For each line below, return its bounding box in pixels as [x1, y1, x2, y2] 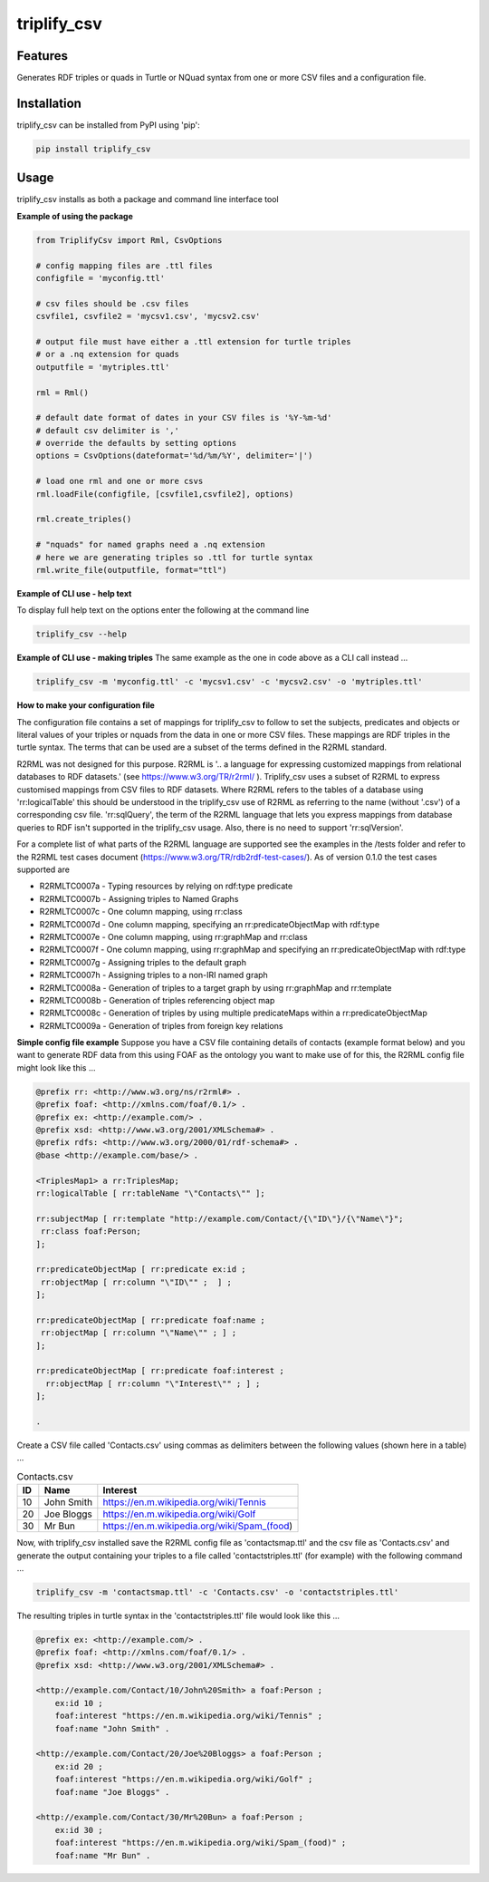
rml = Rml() [35, 387, 90, 398]
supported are [16, 864, 70, 875]
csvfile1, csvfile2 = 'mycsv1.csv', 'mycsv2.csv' [35, 311, 261, 322]
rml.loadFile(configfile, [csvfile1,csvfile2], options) [35, 489, 294, 499]
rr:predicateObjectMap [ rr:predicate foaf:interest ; [35, 1365, 284, 1376]
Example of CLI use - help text [16, 587, 132, 598]
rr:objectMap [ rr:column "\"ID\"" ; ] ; [41, 1276, 233, 1287]
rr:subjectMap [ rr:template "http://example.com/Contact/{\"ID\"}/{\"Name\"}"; [35, 1213, 404, 1224]
